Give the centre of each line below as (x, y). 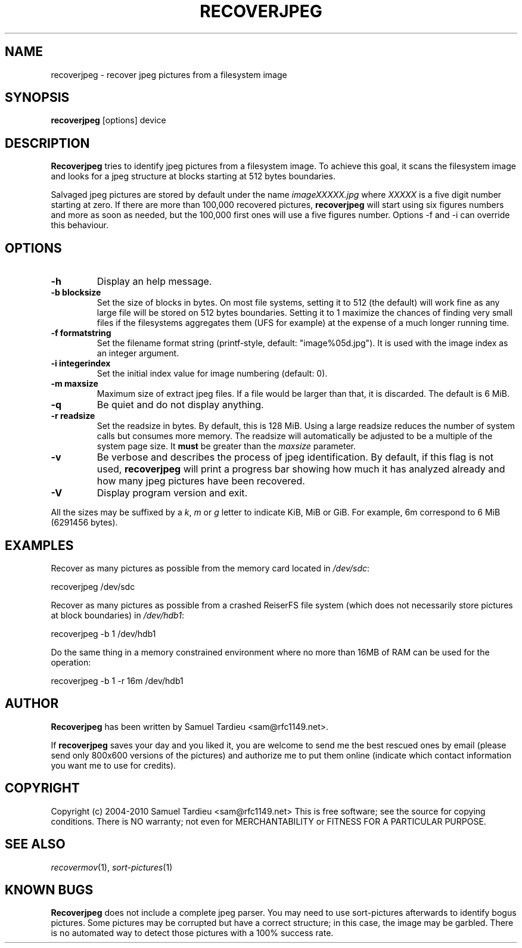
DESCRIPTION (47, 143)
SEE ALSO (35, 844)
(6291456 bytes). (84, 523)
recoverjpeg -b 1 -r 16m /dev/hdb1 (117, 680)
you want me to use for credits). (114, 765)
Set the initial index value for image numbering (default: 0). (212, 374)
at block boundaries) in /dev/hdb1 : (117, 615)
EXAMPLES (39, 545)
